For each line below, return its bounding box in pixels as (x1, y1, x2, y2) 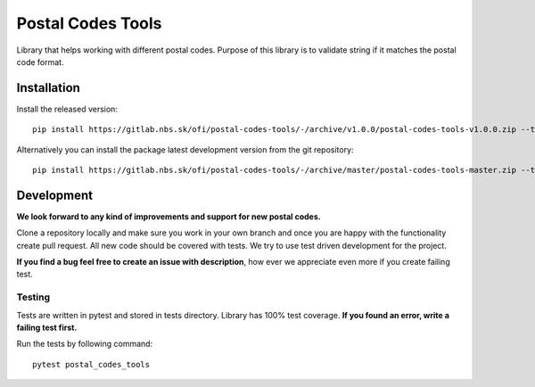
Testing (16, 291, 51, 303)
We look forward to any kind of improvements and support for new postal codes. (16, 210, 321, 222)
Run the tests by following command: (16, 339, 153, 350)
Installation (16, 80, 80, 95)
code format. (16, 56, 64, 67)
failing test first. (16, 322, 78, 333)
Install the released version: (16, 103, 118, 114)
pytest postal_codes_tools (32, 359, 151, 369)
